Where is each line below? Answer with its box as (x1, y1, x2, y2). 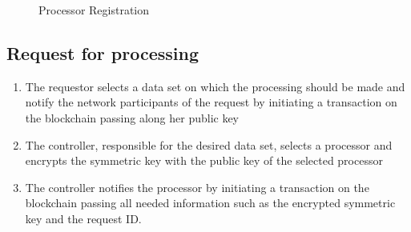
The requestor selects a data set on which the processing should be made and (25, 78, 405, 94)
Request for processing (6, 40, 199, 65)
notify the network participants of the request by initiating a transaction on (25, 94, 397, 110)
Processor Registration (38, 2, 150, 18)
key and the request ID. (25, 210, 142, 226)
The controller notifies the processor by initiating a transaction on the (25, 178, 369, 195)
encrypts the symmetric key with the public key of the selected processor (25, 152, 383, 169)
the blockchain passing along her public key (25, 109, 240, 126)
